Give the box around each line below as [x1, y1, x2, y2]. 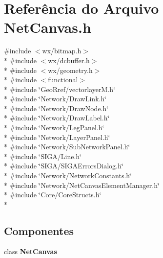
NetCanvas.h [4, 17, 91, 37]
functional [48, 74, 78, 85]
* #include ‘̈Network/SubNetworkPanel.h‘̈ [4, 141, 130, 152]
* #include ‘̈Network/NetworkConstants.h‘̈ [4, 170, 132, 181]
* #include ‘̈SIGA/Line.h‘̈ [4, 151, 81, 161]
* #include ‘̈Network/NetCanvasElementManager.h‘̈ [4, 180, 160, 190]
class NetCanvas [4, 246, 57, 256]
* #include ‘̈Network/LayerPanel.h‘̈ [4, 132, 110, 142]
